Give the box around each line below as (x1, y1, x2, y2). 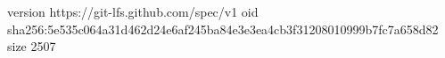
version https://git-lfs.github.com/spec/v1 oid (7, 3, 259, 20)
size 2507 (7, 37, 56, 55)
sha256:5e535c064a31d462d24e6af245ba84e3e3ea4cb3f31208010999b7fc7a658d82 (7, 19, 439, 38)
